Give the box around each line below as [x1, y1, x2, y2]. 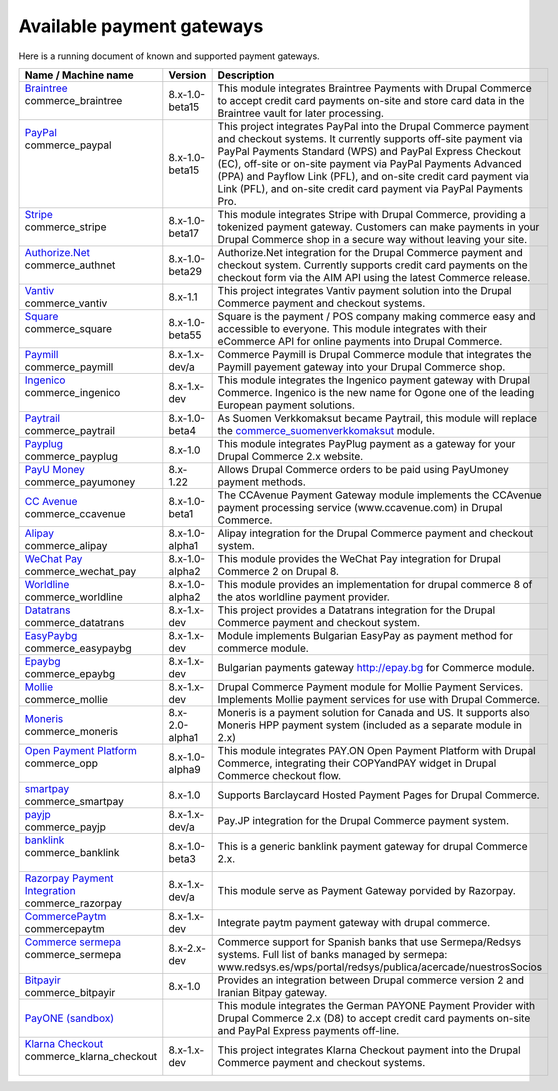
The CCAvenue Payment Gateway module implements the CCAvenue [217, 488, 542, 502]
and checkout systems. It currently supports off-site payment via [217, 131, 524, 145]
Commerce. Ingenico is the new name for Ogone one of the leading [217, 385, 535, 399]
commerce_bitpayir [24, 985, 116, 999]
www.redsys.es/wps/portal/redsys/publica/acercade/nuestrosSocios [217, 960, 543, 974]
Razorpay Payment [24, 871, 114, 885]
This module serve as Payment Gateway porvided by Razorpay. [217, 883, 517, 897]
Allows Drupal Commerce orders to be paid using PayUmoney [217, 462, 510, 476]
